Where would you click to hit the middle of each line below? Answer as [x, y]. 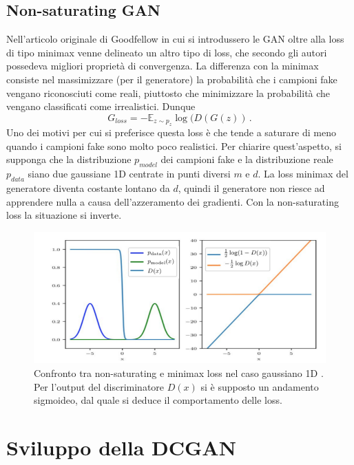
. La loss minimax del [303, 174]
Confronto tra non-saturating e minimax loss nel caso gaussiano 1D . [179, 373]
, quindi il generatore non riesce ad [251, 187]
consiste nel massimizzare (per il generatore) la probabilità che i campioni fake [172, 79]
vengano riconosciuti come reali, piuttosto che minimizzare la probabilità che [168, 93]
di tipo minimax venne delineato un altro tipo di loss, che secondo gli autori [167, 52]
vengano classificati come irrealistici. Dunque [101, 106]
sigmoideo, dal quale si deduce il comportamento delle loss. [158, 400]
